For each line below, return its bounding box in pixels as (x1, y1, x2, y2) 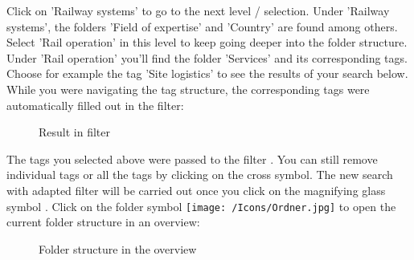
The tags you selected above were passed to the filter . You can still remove (6, 150, 378, 167)
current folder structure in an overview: (6, 213, 200, 230)
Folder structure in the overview (39, 240, 197, 257)
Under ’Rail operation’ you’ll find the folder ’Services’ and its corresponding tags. (6, 49, 408, 66)
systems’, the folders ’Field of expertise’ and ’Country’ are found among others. (6, 18, 398, 35)
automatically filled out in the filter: (6, 96, 184, 113)
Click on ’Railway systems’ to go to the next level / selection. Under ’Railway (6, 2, 390, 18)
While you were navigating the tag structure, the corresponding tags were (6, 80, 370, 97)
